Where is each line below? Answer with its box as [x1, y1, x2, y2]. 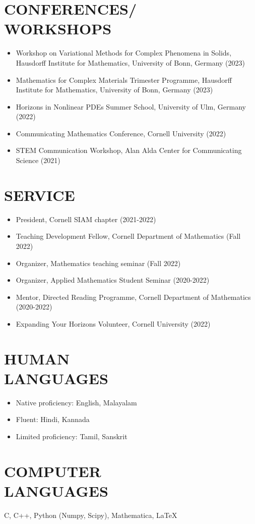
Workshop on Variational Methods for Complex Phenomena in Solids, [16, 47, 232, 58]
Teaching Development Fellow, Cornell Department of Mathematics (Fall [16, 231, 241, 241]
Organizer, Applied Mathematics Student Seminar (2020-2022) [16, 275, 210, 285]
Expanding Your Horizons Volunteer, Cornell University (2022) [16, 318, 211, 329]
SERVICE [4, 184, 75, 205]
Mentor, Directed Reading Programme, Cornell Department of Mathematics [16, 291, 251, 302]
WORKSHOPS [4, 18, 112, 39]
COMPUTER [4, 460, 101, 481]
